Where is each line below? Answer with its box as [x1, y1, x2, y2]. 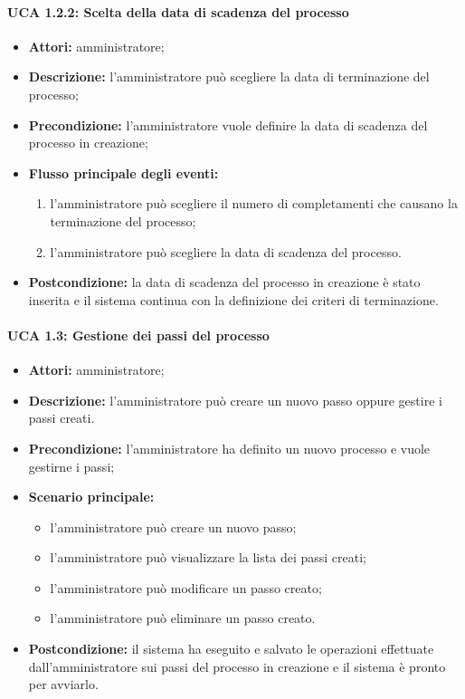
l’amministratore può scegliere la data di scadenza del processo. [50, 242, 402, 261]
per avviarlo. [28, 675, 99, 694]
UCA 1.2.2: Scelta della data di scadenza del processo [7, 2, 349, 21]
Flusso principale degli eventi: [28, 163, 219, 182]
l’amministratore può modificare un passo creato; [50, 578, 322, 597]
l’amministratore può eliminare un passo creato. [50, 608, 316, 627]
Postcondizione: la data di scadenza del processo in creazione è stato [28, 273, 421, 292]
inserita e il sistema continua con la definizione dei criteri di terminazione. [28, 290, 439, 309]
